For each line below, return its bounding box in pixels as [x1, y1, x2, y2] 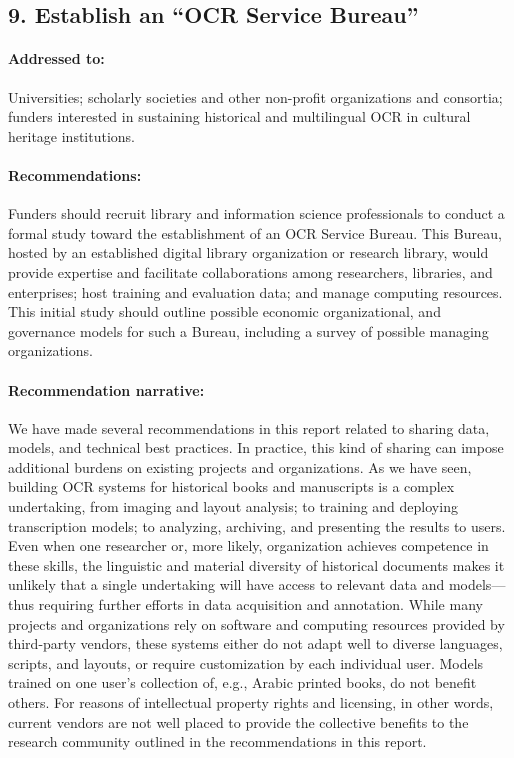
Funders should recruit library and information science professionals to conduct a [8, 203, 505, 224]
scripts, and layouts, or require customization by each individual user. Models [8, 652, 484, 673]
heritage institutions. [8, 125, 135, 146]
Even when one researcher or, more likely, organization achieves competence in [8, 535, 489, 556]
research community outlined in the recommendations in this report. [8, 731, 427, 752]
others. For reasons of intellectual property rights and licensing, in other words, [8, 692, 494, 713]
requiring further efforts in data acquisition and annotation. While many [38, 594, 483, 615]
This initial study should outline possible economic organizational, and [8, 301, 441, 322]
